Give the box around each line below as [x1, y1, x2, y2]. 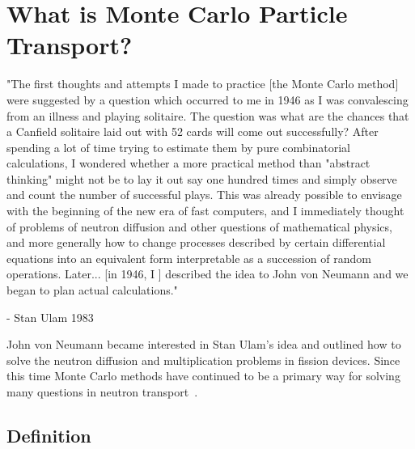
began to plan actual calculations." [6, 282, 178, 299]
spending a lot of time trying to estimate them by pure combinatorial [6, 138, 350, 155]
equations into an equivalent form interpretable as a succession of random [6, 249, 371, 266]
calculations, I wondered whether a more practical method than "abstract [6, 155, 371, 172]
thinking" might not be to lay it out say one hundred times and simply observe [6, 170, 397, 187]
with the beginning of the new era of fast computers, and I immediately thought [6, 202, 404, 219]
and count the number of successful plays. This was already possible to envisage [6, 186, 402, 203]
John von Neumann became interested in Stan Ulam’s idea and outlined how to [6, 336, 401, 353]
